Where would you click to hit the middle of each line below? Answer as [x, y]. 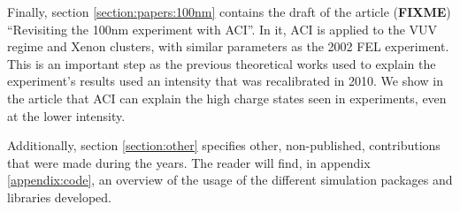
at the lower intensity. [66, 115]
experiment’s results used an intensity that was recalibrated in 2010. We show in [226, 81]
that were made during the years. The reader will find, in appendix [189, 162]
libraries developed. [60, 197]
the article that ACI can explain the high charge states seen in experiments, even [227, 98]
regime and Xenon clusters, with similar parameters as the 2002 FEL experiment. [228, 46]
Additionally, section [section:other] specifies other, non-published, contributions [224, 145]
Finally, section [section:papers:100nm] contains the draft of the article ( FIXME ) [229, 11]
